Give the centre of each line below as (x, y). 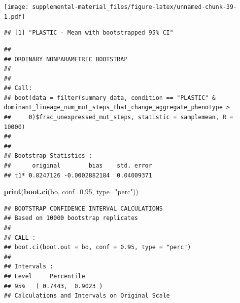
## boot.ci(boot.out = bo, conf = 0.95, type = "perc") (98, 247)
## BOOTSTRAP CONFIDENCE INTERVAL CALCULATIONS (84, 208)
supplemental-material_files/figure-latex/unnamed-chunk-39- (135, 7)
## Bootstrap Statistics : (48, 156)
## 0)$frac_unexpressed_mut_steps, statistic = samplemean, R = (119, 117)
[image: (17, 7)
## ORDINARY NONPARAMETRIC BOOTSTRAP (66, 59)
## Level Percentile (45, 276)
